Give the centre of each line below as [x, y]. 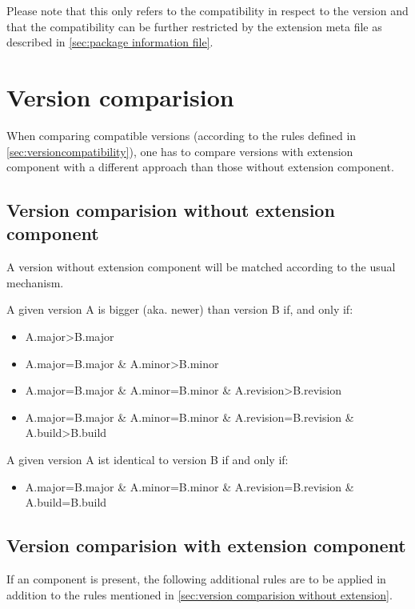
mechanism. [35, 282]
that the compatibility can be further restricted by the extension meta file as [194, 26]
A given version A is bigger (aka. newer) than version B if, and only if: [180, 309]
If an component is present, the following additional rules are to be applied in [196, 579]
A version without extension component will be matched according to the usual [201, 267]
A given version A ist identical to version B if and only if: [148, 460]
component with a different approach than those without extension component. [200, 167]
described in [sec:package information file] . [110, 42]
